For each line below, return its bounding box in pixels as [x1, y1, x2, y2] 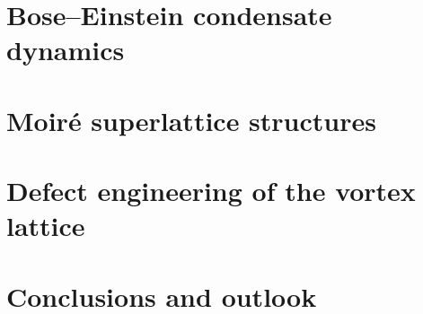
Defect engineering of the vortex [6, 172, 416, 209]
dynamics [6, 31, 125, 68]
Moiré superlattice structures [6, 101, 376, 138]
